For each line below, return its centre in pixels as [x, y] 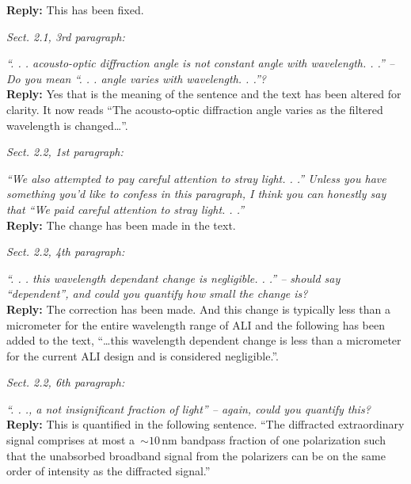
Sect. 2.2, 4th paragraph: [66, 252]
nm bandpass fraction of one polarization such [274, 440]
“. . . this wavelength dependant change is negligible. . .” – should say [173, 278]
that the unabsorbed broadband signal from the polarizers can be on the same [196, 455]
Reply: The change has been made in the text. [121, 225]
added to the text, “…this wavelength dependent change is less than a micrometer [204, 340]
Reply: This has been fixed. [75, 10]
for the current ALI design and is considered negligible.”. [143, 355]
